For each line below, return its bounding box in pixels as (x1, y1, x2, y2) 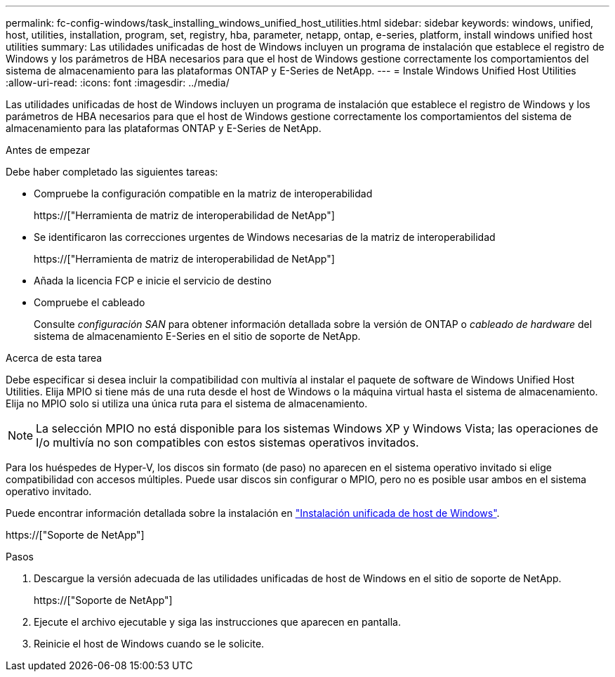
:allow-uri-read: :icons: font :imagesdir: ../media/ (6, 77, 230, 88)
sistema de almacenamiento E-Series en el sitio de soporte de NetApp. (34, 330, 361, 342)
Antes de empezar (6, 144, 91, 156)
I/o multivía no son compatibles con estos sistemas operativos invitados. (36, 435, 419, 449)
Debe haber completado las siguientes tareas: (6, 166, 218, 178)
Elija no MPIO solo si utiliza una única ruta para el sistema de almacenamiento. (6, 397, 368, 409)
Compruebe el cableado (34, 296, 145, 308)
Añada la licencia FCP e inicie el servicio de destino (34, 275, 272, 287)
